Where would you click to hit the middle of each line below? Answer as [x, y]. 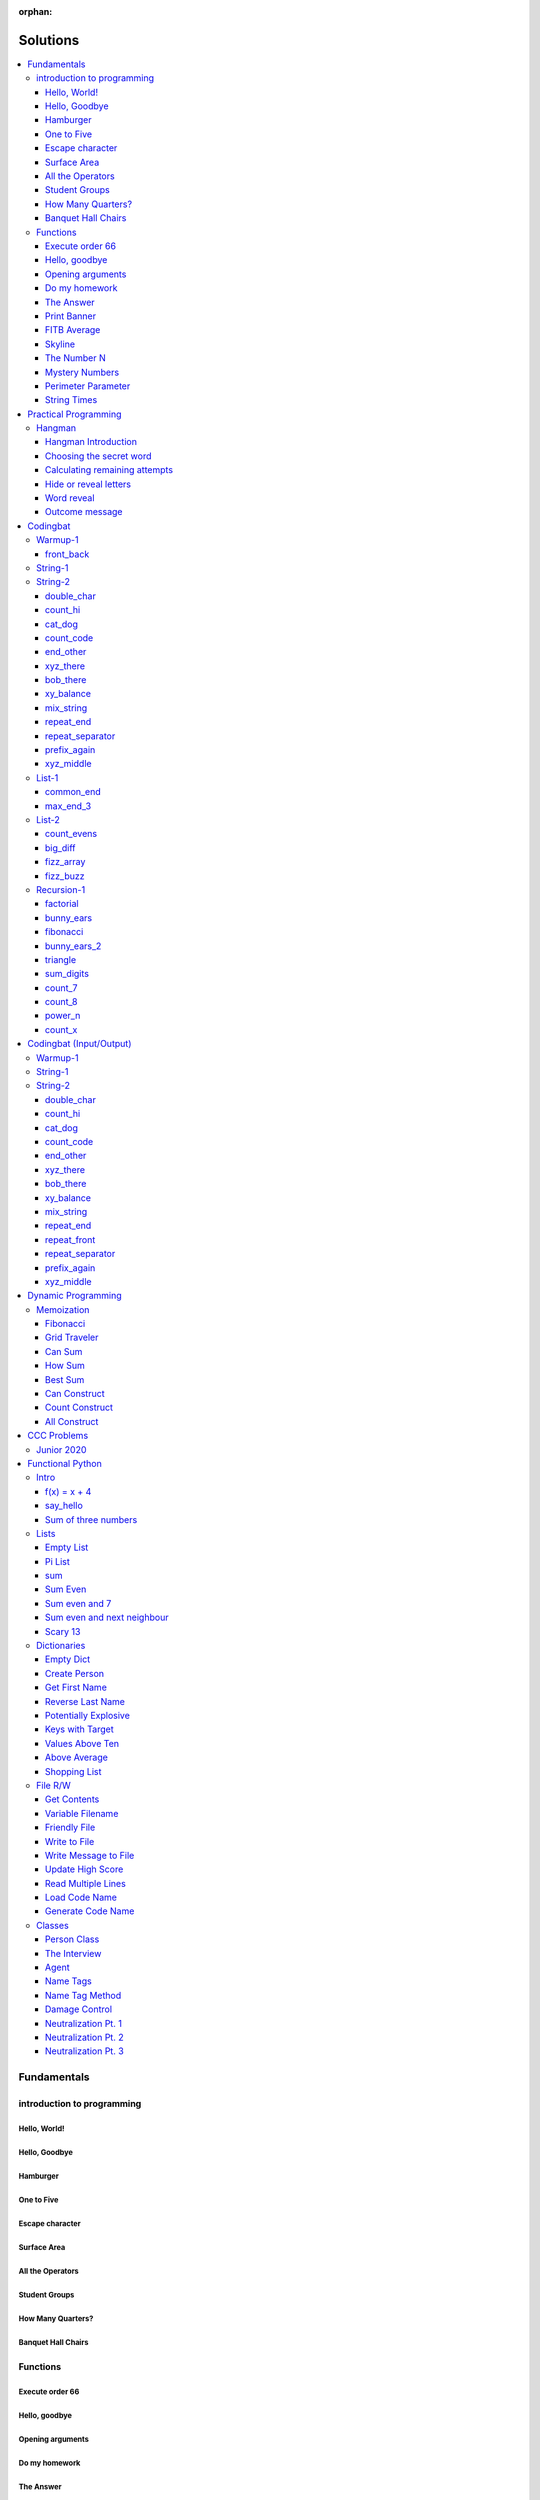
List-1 [47, 777]
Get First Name [76, 1687]
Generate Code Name [90, 1911]
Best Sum [65, 1379]
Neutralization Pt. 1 [83, 2023]
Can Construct [75, 1394]
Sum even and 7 [78, 1603]
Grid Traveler [72, 1337]
